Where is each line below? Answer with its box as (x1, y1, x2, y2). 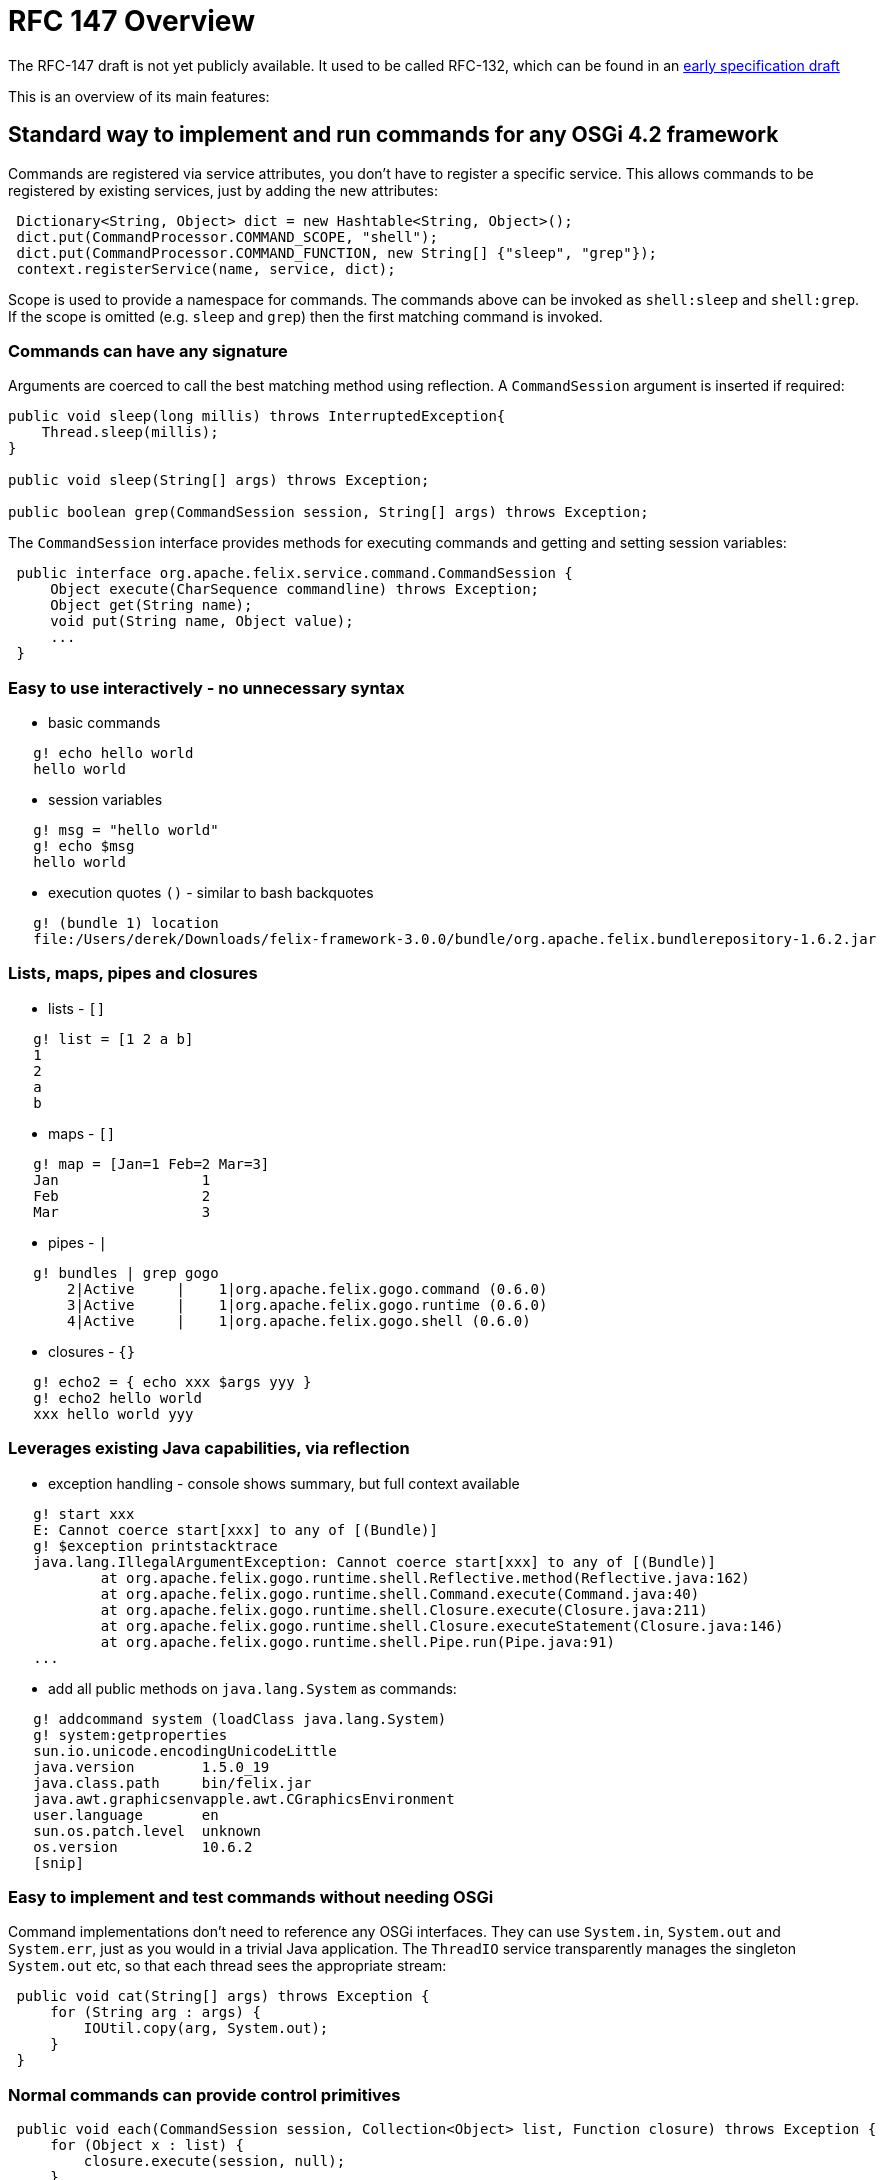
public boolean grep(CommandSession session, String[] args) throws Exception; (8, 504, 649, 521)
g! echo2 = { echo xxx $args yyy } (33, 1373, 312, 1390)
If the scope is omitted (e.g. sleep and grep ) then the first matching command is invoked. (8, 307, 603, 325)
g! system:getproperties (33, 1726, 228, 1743)
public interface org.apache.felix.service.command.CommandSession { (16, 565, 573, 582)
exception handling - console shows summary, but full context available (48, 1474, 520, 1492)
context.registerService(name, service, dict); (16, 260, 396, 277)
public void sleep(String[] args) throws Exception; (8, 472, 430, 489)
